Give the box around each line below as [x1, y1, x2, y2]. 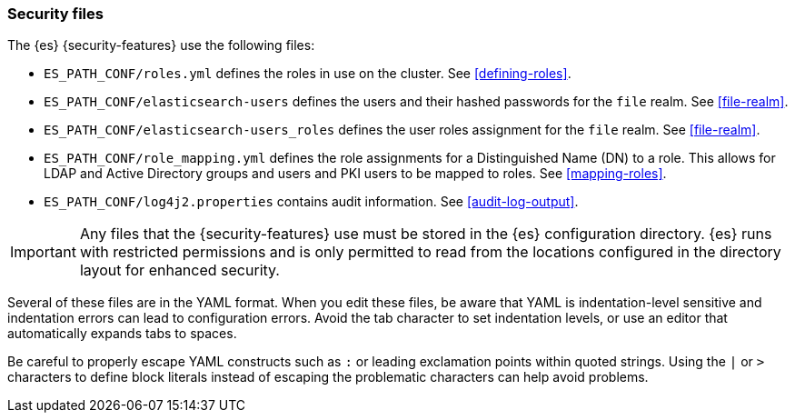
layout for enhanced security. [79, 261, 280, 280]
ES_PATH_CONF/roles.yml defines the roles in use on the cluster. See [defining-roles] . [44, 65, 571, 82]
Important [10, 243, 76, 262]
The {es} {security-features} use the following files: [7, 37, 315, 54]
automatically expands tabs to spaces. [7, 325, 237, 342]
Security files [7, 5, 104, 23]
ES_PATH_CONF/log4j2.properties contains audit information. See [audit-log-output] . [44, 194, 579, 210]
